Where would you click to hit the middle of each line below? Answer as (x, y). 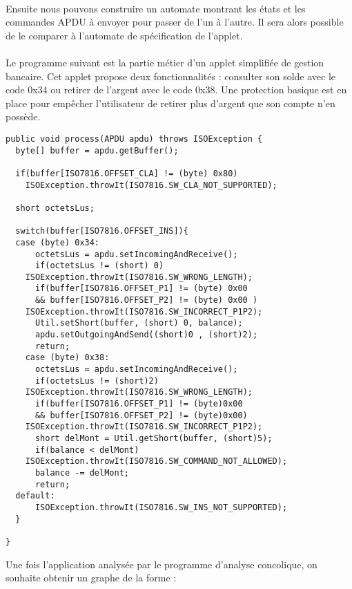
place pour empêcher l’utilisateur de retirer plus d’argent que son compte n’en (170, 103)
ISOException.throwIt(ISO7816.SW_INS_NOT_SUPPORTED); (161, 507)
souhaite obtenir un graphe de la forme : (91, 578)
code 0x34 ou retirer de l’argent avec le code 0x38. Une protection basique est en (176, 90)
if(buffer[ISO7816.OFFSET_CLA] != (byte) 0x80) (127, 173)
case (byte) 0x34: (58, 242)
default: (35, 496)
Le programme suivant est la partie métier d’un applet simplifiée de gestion (165, 62)
